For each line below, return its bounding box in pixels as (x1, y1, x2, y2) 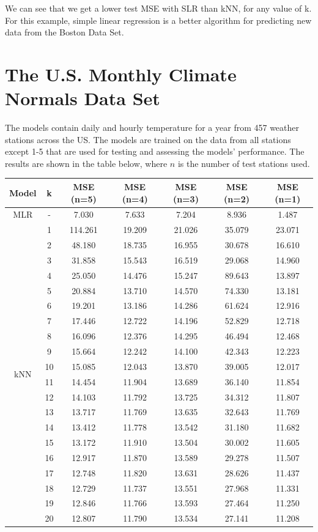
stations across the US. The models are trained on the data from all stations (5, 133, 291, 146)
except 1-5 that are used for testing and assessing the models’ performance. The (5, 145, 305, 158)
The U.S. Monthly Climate (5, 61, 237, 86)
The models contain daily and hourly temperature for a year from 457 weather (5, 121, 300, 134)
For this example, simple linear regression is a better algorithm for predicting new (5, 13, 312, 26)
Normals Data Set (5, 86, 160, 111)
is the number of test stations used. (177, 157, 310, 169)
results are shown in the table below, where (5, 157, 168, 169)
